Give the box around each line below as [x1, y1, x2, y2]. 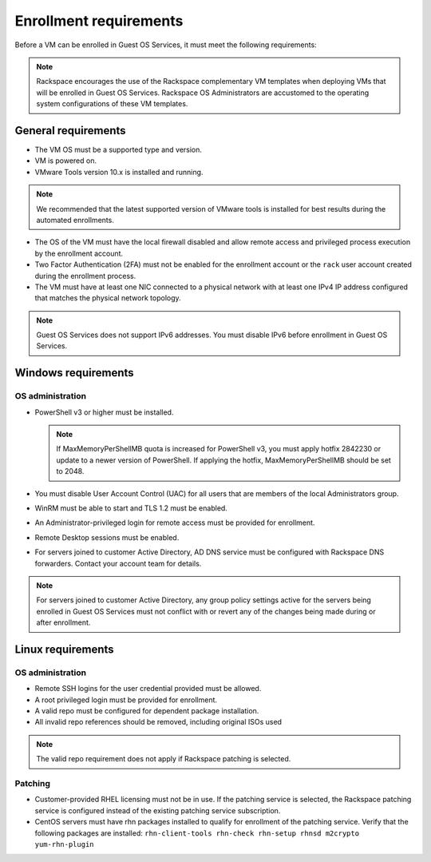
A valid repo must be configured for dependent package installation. [34, 706, 259, 716]
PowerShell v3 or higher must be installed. [34, 407, 174, 417]
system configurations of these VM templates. [36, 99, 188, 109]
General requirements [14, 124, 127, 137]
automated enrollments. [36, 215, 115, 224]
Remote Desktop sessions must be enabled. [34, 532, 180, 542]
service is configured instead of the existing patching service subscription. [34, 805, 281, 815]
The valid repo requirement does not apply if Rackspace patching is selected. [36, 754, 291, 764]
